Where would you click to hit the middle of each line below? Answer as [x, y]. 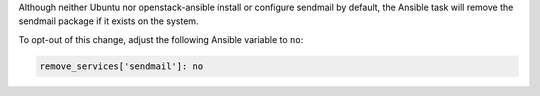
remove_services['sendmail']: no [121, 66]
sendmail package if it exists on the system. [108, 21]
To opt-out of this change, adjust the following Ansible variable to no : [161, 39]
